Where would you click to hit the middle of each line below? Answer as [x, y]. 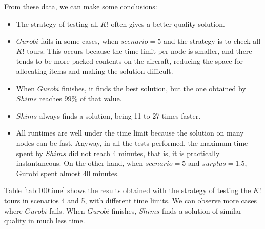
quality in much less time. [45, 221]
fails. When [67, 210]
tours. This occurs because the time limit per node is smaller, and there [139, 51]
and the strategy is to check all [212, 41]
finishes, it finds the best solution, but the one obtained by [154, 88]
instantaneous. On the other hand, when [79, 163]
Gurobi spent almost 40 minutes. [68, 173]
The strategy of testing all [57, 23]
